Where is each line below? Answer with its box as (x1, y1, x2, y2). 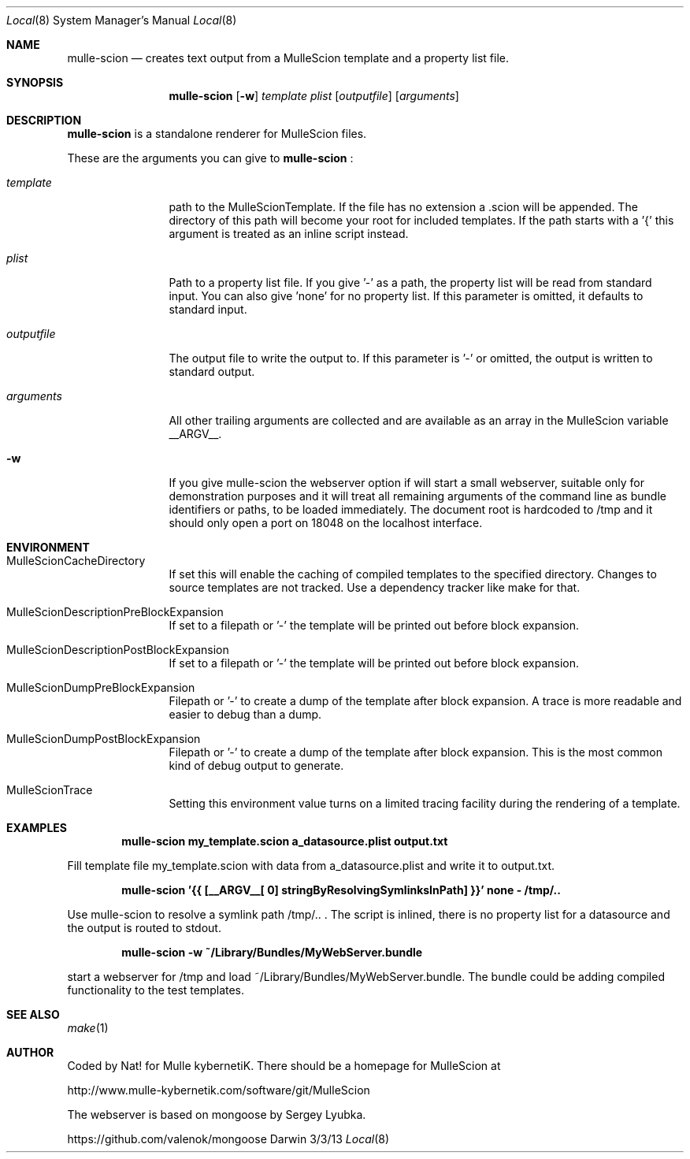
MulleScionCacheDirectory (6, 554, 146, 567)
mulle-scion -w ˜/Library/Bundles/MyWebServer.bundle (121, 945, 423, 959)
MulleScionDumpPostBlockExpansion (6, 732, 201, 745)
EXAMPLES (6, 821, 67, 834)
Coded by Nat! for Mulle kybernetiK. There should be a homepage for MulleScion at (67, 1059, 501, 1072)
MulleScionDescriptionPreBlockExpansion (6, 605, 224, 619)
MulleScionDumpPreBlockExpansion (6, 681, 195, 694)
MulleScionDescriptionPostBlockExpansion (6, 643, 229, 656)
